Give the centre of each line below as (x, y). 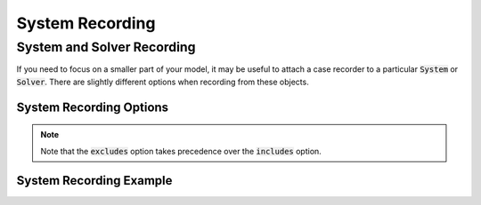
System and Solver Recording (106, 47)
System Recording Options (93, 107)
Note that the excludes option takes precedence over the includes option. (181, 151)
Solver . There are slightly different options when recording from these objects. (163, 82)
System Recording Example (94, 181)
